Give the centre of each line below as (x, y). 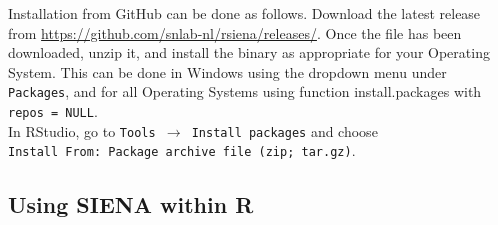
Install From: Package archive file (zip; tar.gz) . (182, 150)
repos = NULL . (53, 111)
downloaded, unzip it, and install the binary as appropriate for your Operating (249, 52)
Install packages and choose (284, 130)
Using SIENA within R (131, 204)
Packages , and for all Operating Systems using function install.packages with (245, 91)
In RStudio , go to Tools (82, 130)
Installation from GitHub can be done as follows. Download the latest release (244, 13)
